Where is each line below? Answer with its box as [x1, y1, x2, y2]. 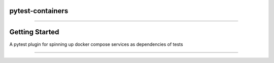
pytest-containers [9, 7, 68, 15]
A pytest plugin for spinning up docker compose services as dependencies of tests [9, 41, 183, 47]
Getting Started [9, 28, 59, 36]
